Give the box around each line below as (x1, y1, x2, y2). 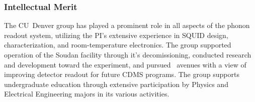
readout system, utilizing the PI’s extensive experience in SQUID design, (4, 29, 228, 40)
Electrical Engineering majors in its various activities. (4, 88, 169, 99)
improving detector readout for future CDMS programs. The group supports (4, 69, 239, 79)
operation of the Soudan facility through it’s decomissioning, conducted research (4, 49, 251, 59)
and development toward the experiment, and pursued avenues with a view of (4, 59, 246, 69)
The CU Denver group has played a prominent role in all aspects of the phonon (4, 20, 250, 30)
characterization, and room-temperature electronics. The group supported (4, 39, 231, 50)
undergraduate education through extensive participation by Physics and (4, 78, 228, 89)
